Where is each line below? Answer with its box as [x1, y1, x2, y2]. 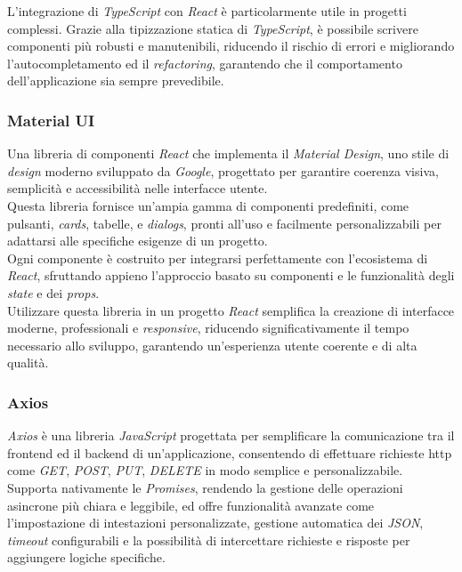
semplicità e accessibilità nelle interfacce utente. [7, 179, 268, 197]
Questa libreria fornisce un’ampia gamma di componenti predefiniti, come [7, 196, 409, 214]
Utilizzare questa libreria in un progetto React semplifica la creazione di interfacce [7, 301, 455, 319]
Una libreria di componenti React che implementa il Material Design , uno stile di [7, 144, 450, 163]
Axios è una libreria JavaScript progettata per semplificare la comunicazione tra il [7, 426, 455, 445]
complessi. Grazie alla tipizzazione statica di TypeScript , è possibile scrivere [7, 19, 418, 37]
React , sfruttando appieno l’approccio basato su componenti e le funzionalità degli [7, 266, 455, 285]
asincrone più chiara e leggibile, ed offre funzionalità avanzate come [7, 495, 375, 514]
